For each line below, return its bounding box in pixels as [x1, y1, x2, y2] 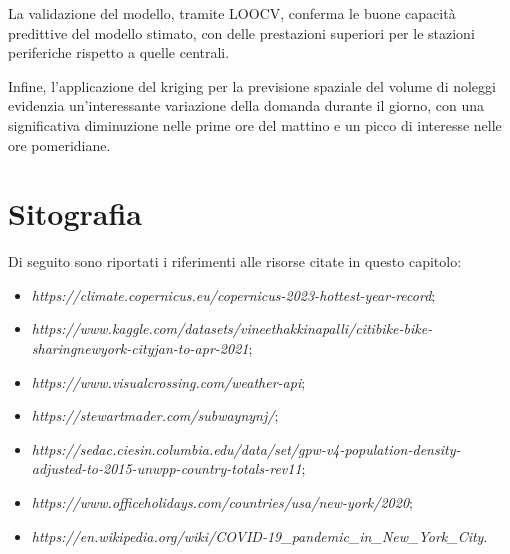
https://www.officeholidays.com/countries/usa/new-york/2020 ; [31, 492, 413, 513]
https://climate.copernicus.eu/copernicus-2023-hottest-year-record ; [31, 284, 436, 305]
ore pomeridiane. [8, 134, 111, 155]
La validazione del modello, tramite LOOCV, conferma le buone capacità [8, 3, 456, 23]
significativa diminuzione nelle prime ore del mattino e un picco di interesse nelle [8, 114, 502, 135]
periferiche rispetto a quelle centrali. [8, 42, 230, 63]
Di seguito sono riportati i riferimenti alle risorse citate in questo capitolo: [8, 251, 462, 272]
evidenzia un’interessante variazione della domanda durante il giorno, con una [8, 95, 484, 116]
